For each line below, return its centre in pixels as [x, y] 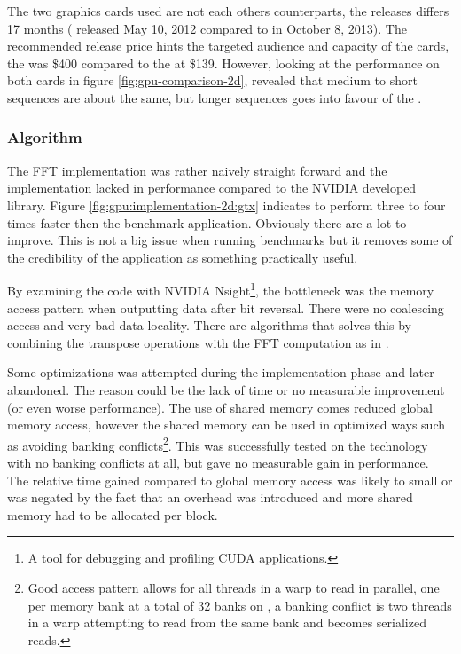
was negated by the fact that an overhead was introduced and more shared [210, 497]
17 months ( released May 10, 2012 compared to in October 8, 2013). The [207, 28]
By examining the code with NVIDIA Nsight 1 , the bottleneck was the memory [221, 289]
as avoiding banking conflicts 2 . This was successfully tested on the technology [218, 444]
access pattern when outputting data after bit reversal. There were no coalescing [226, 307]
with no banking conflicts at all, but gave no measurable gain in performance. [218, 462]
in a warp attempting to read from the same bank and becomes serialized [227, 622]
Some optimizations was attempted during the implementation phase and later [221, 372]
